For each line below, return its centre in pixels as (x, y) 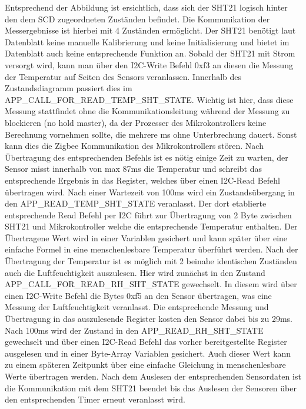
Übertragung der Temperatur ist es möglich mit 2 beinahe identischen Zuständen (151, 261)
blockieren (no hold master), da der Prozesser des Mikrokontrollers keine (136, 122)
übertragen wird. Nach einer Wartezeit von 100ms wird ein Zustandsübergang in (150, 192)
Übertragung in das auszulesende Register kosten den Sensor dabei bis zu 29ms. (149, 319)
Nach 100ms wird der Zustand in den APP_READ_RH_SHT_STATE (134, 330)
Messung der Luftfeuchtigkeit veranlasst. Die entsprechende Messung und (137, 307)
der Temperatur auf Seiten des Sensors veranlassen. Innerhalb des (123, 76)
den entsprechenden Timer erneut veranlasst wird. (95, 399)
